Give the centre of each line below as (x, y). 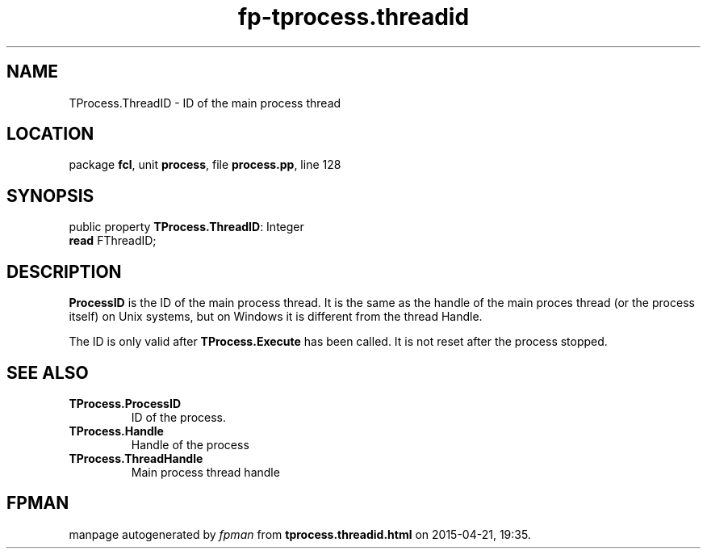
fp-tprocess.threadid (353, 17)
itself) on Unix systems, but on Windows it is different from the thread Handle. (276, 317)
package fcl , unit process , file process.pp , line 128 (205, 165)
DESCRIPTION (64, 271)
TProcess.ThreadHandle (136, 458)
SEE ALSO (48, 372)
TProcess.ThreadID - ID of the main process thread (205, 103)
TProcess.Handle (116, 431)
